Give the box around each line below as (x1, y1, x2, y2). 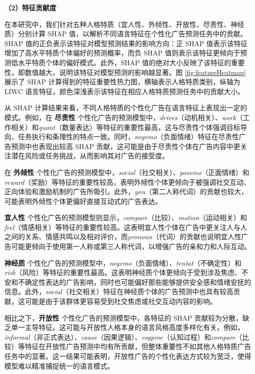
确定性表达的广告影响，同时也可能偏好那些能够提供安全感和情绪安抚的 (24, 276, 251, 287)
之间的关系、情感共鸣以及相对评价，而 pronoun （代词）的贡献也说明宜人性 (4, 231, 241, 242)
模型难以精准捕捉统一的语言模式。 (4, 360, 114, 371)
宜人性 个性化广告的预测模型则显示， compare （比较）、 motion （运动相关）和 (4, 212, 247, 223)
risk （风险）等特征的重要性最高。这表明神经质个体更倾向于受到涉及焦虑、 (4, 267, 242, 277)
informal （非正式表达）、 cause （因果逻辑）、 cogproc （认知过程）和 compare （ (4, 331, 242, 342)
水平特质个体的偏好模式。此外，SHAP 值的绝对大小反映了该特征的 (18, 57, 231, 67)
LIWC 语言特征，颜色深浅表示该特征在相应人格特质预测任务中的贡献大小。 (4, 86, 245, 96)
